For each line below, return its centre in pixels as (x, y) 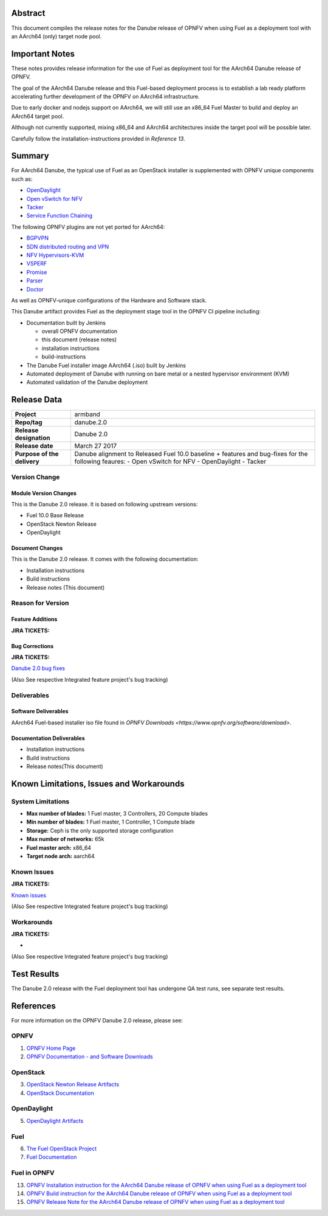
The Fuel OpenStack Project (62, 1148)
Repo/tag (29, 422)
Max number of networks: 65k (65, 839)
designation (32, 438)
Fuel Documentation (52, 1157)
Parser (35, 281)
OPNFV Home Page (51, 1048)
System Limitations (40, 802)
